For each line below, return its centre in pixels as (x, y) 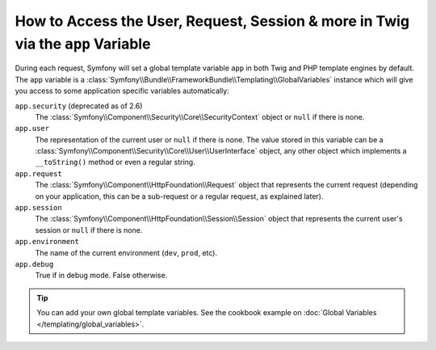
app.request (38, 173)
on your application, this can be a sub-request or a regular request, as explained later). (179, 196)
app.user (32, 129)
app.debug (34, 264)
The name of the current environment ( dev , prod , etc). (126, 253)
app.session (38, 208)
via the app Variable (83, 44)
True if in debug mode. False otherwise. (101, 276)
